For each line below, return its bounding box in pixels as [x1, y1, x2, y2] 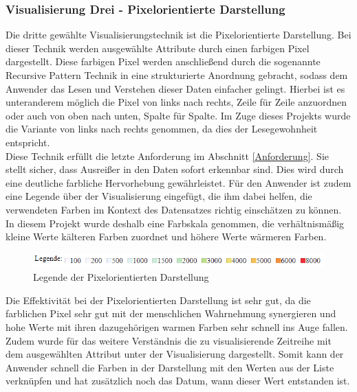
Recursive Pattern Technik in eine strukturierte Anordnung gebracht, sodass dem [6, 68, 348, 82]
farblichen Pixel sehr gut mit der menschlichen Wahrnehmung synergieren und [6, 306, 336, 321]
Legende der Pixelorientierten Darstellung [33, 270, 209, 284]
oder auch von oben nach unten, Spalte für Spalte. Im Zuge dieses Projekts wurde [6, 108, 351, 122]
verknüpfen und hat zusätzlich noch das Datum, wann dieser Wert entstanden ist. [6, 373, 350, 388]
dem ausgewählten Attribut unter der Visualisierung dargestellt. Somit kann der [6, 347, 344, 361]
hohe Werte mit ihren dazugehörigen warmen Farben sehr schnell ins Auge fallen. [6, 320, 348, 334]
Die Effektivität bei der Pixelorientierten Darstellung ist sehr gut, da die [6, 292, 311, 307]
